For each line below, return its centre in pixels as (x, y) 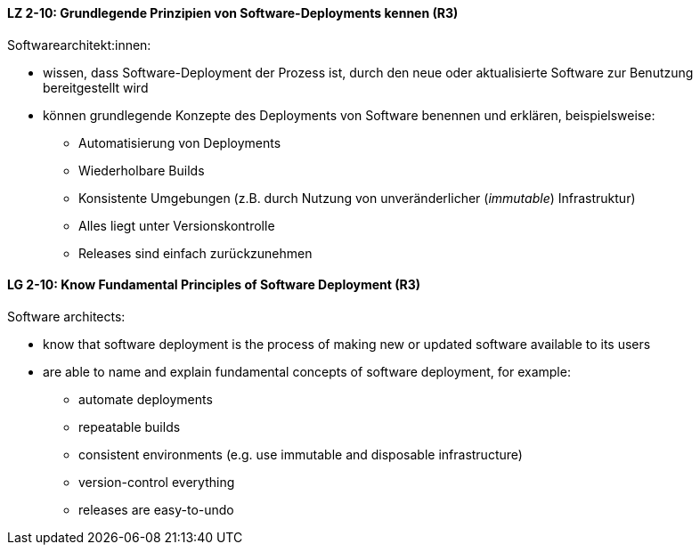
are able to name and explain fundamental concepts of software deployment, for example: (307, 371)
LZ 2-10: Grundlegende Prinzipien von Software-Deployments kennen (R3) (233, 13)
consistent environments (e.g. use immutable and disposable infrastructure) (301, 454)
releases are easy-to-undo (156, 509)
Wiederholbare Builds (142, 170)
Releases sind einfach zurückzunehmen (195, 253)
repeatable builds (130, 426)
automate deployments (146, 399)
